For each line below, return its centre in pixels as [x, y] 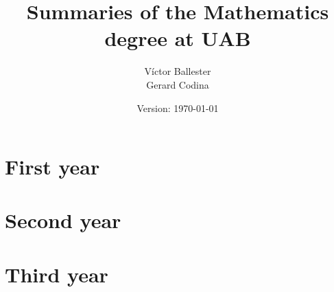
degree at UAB [178, 38]
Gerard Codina [178, 84]
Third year [57, 274]
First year [52, 167]
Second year [63, 220]
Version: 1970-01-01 [178, 108]
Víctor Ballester [178, 71]
